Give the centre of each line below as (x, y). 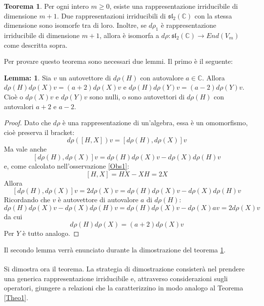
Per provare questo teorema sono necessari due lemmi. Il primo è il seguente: (118, 61)
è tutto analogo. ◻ (51, 233)
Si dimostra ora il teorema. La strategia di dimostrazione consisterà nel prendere (124, 269)
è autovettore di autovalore (98, 200)
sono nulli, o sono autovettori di (137, 96)
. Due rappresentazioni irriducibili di (111, 15)
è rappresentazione (188, 25)
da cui (13, 216)
